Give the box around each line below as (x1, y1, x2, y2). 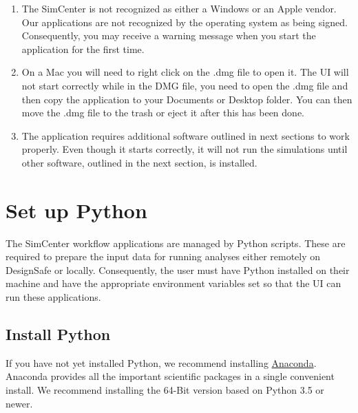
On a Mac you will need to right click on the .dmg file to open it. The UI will (21, 65, 349, 79)
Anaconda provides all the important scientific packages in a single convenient (6, 369, 335, 383)
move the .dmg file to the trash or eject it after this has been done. (21, 105, 304, 120)
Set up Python (6, 195, 147, 224)
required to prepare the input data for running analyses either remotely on (6, 249, 321, 264)
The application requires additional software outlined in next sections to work (21, 128, 350, 142)
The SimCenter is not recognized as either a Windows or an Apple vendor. (21, 1, 337, 15)
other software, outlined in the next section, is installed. (21, 155, 257, 169)
